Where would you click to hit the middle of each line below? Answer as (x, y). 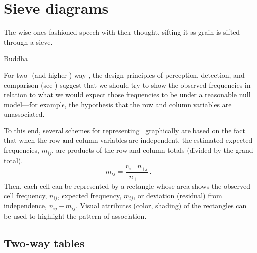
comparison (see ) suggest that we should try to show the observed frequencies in (127, 85)
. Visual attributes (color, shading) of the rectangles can (161, 206)
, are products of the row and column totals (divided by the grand (152, 150)
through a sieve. (28, 41)
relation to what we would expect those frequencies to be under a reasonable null (127, 95)
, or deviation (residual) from (178, 195)
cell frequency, (26, 195)
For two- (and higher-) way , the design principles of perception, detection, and (124, 75)
